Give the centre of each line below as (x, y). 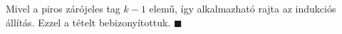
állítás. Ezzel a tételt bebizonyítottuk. (88, 22)
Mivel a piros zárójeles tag (63, 8)
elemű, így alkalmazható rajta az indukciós (243, 8)
